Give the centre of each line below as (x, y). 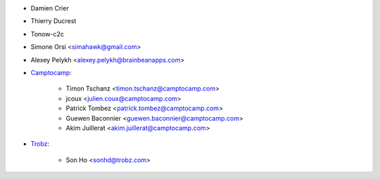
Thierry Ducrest (53, 21)
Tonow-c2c (47, 34)
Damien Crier (50, 8)
